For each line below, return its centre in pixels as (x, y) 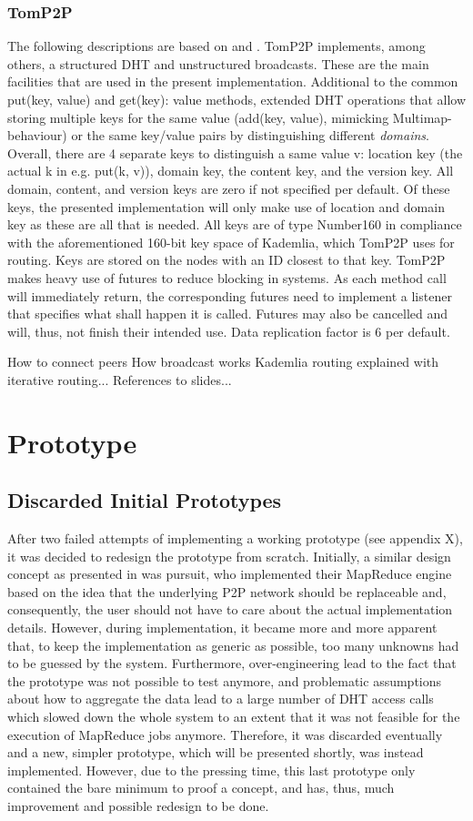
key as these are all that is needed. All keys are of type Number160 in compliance (235, 224)
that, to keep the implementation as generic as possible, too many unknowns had (233, 645)
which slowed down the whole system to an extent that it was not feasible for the (234, 717)
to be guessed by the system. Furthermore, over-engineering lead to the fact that (232, 663)
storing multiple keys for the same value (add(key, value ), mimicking (198, 117)
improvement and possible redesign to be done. (138, 805)
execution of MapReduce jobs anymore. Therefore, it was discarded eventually (225, 734)
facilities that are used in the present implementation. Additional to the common (233, 81)
